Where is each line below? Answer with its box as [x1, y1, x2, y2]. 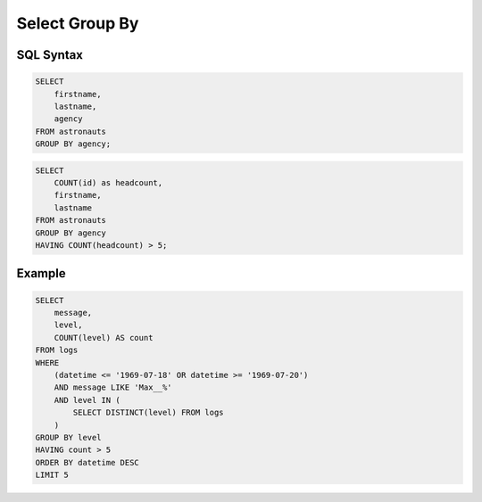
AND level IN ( [54, 395, 120, 405]
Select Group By [16, 13, 139, 33]
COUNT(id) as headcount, [54, 178, 163, 188]
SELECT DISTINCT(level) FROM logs [72, 407, 224, 418]
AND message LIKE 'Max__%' [54, 383, 173, 392]
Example [16, 266, 66, 281]
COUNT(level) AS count [54, 333, 154, 342]
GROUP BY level [35, 432, 102, 442]
